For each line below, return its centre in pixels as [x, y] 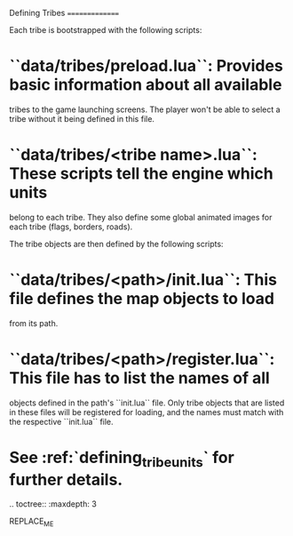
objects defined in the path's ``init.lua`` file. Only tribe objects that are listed [147, 403]
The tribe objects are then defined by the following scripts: [116, 244]
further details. [66, 480]
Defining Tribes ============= [64, 13]
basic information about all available [146, 85]
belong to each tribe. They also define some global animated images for [141, 217]
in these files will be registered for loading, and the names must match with [146, 412]
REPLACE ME [32, 522]
